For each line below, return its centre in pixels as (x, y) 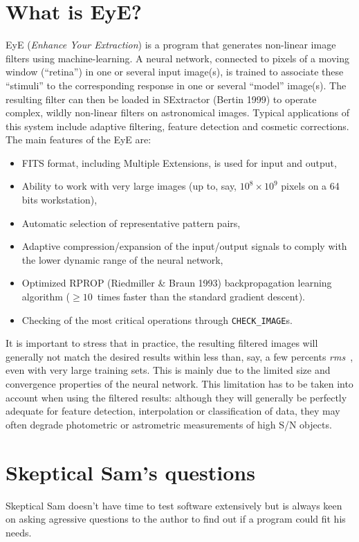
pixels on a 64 (310, 186)
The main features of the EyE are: (79, 139)
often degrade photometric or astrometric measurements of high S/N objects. (169, 424)
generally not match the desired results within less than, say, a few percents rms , (179, 356)
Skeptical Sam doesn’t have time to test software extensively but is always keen (174, 505)
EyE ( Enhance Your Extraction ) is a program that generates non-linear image (171, 45)
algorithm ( (46, 297)
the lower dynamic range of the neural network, (122, 259)
